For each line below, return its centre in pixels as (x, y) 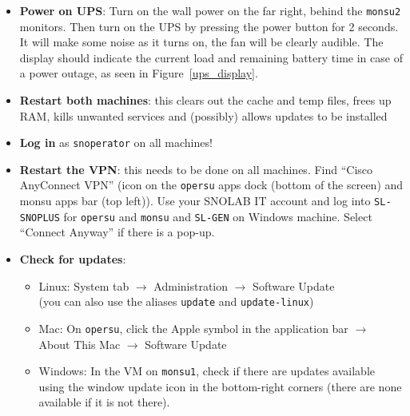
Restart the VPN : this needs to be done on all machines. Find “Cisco (196, 169)
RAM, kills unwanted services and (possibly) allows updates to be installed (203, 115)
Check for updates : (73, 259)
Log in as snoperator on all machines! (116, 143)
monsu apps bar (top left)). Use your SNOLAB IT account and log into (195, 201)
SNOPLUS (40, 218)
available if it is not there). (104, 402)
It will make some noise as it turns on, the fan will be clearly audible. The (201, 42)
